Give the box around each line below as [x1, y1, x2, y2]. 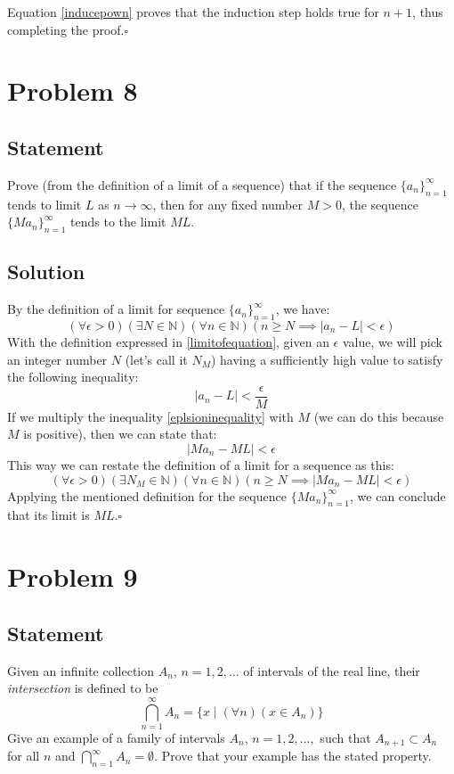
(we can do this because [313, 407, 444, 425]
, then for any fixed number [152, 194, 303, 213]
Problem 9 [7, 558, 138, 595]
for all [7, 746, 40, 765]
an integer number [7, 350, 108, 368]
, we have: [275, 300, 330, 318]
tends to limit [7, 194, 82, 213]
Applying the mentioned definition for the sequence [7, 486, 287, 505]
